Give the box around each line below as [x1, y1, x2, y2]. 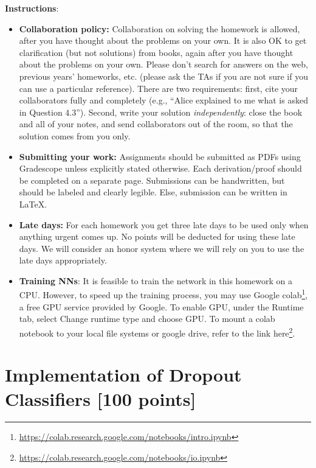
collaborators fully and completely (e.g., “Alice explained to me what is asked [19, 94, 308, 107]
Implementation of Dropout [5, 362, 242, 387]
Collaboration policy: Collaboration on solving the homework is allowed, [19, 22, 300, 35]
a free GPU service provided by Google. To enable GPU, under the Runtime [19, 300, 304, 313]
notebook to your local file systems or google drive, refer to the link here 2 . [19, 324, 295, 339]
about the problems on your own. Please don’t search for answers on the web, [19, 58, 308, 71]
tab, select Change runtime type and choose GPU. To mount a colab [19, 312, 275, 325]
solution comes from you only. [19, 129, 131, 142]
